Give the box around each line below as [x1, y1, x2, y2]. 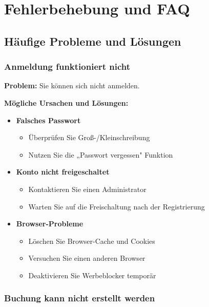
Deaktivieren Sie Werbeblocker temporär [28, 270, 156, 280]
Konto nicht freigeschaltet [16, 166, 110, 177]
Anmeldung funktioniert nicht [4, 60, 131, 73]
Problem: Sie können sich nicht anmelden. [4, 80, 140, 91]
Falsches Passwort [16, 114, 81, 125]
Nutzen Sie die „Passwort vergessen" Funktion [28, 149, 173, 160]
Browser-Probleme [16, 218, 83, 229]
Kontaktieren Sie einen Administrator [28, 183, 147, 194]
